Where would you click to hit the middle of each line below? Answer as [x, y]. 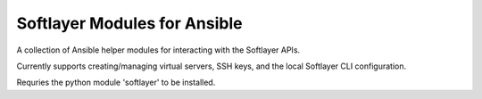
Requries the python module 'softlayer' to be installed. [116, 82]
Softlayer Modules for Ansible [129, 23]
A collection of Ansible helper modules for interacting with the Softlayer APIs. [158, 50]
